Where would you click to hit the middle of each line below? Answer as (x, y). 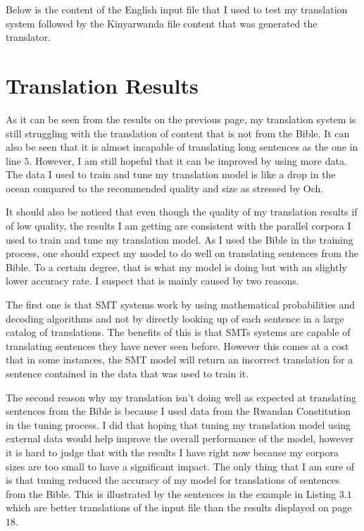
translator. (28, 37)
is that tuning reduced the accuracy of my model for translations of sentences (173, 480)
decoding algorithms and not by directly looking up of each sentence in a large (175, 318)
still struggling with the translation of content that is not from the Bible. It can (178, 133)
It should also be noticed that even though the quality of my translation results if (182, 212)
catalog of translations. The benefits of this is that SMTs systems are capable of (178, 332)
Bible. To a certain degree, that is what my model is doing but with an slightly (176, 267)
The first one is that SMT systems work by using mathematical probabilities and (181, 305)
